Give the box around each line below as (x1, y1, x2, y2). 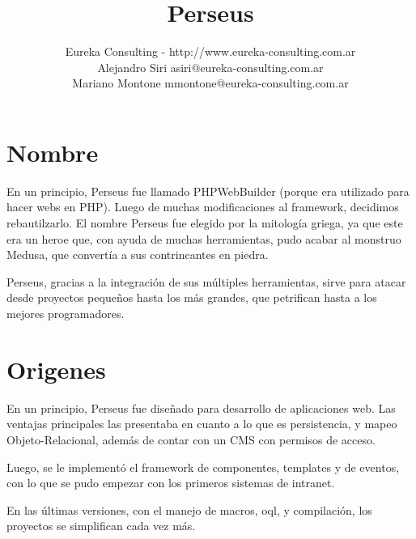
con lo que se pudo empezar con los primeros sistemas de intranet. (6, 474, 335, 491)
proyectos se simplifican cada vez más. (6, 517, 196, 534)
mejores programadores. (6, 305, 125, 321)
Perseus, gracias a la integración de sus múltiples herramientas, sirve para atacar (6, 273, 406, 290)
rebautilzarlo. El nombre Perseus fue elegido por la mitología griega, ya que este (6, 214, 403, 231)
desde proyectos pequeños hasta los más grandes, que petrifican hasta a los (6, 289, 377, 306)
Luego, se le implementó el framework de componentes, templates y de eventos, (6, 458, 400, 475)
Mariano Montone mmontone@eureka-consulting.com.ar (72, 74, 349, 91)
